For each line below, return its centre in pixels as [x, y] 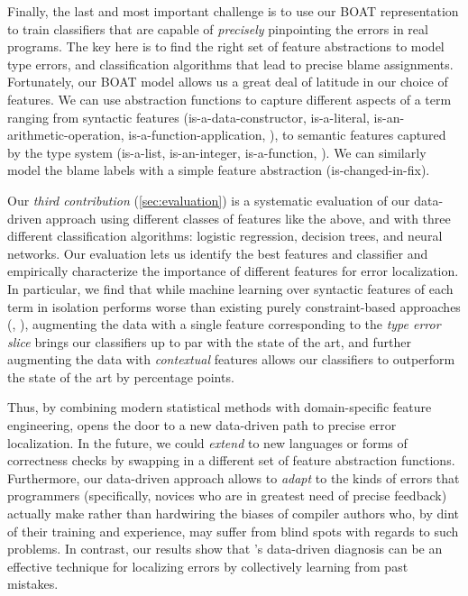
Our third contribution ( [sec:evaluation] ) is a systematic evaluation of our [209, 200]
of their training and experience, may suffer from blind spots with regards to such [233, 531]
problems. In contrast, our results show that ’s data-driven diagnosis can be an [225, 549]
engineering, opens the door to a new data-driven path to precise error [202, 425]
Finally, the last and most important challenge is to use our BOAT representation [233, 11]
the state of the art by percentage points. [121, 376]
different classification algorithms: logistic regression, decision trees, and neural [225, 236]
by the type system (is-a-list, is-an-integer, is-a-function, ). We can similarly [217, 152]
